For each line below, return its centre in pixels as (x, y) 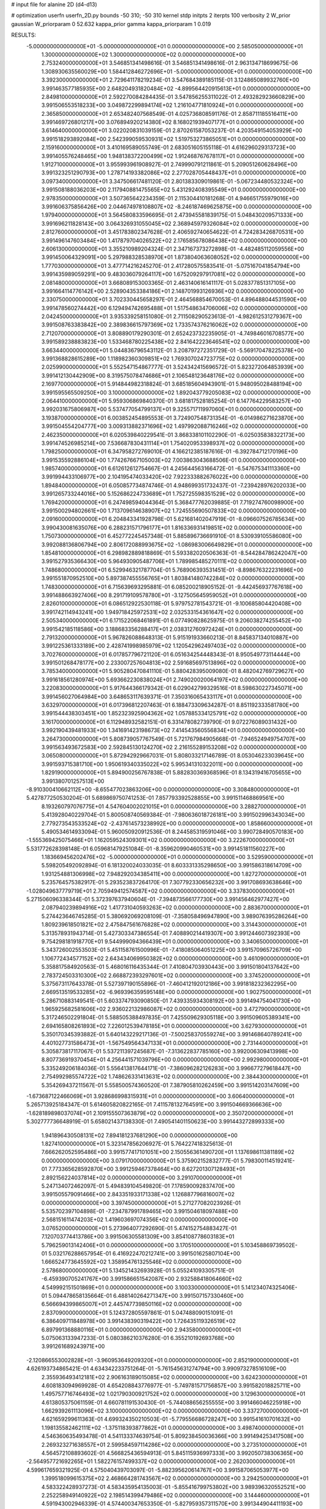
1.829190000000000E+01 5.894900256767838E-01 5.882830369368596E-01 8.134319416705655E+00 (171, 773)
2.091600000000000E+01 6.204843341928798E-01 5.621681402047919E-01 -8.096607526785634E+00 (173, 519)
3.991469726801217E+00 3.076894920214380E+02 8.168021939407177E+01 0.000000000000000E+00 (173, 122)
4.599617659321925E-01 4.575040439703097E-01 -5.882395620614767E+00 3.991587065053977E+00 (158, 1470)
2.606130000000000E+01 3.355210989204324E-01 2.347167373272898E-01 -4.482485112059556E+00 (173, 249)
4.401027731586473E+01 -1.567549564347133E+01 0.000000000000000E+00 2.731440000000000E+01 (174, 1043)
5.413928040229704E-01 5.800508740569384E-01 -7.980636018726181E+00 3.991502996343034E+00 (173, 815)
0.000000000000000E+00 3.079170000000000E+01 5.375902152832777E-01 (140, 1160)
